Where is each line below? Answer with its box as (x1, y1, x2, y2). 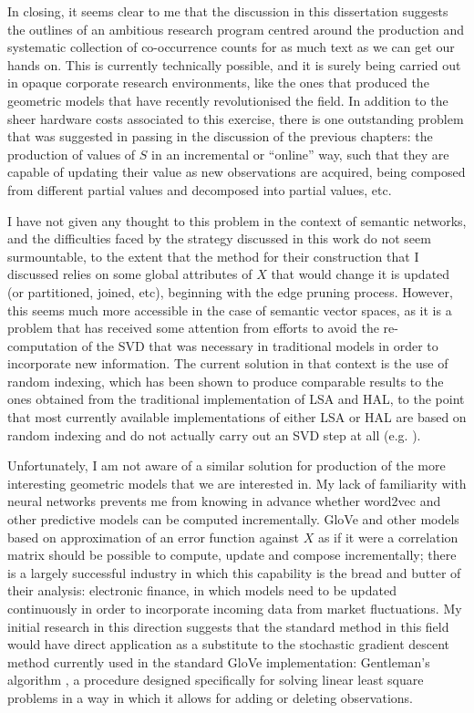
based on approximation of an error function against (7, 527, 300, 546)
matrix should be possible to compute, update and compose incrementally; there (7, 545, 457, 564)
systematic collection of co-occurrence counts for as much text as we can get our (7, 37, 455, 57)
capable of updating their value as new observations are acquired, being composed (7, 162, 466, 181)
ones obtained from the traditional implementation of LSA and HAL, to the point (7, 389, 465, 408)
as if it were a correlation (317, 527, 459, 546)
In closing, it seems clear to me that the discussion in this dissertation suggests (7, 2, 448, 20)
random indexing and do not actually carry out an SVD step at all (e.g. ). (7, 425, 421, 444)
